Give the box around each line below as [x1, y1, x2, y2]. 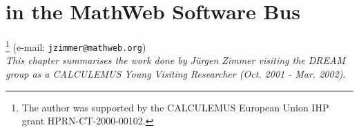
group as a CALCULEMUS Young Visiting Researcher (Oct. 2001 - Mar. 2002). [6, 67, 346, 81]
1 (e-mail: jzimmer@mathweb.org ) [6, 38, 146, 54]
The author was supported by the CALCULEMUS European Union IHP [21, 100, 329, 114]
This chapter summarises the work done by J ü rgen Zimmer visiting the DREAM [6, 53, 345, 67]
